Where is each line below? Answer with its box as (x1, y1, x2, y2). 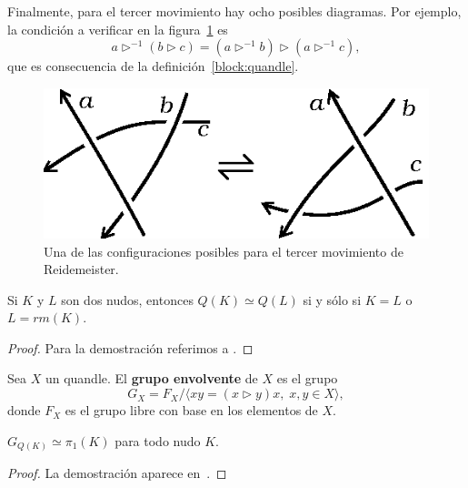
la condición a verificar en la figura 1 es (7, 19, 228, 38)
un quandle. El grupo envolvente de (45, 369, 258, 388)
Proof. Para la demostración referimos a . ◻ (7, 338, 254, 357)
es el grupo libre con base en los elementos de (65, 401, 318, 420)
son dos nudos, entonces (61, 290, 194, 309)
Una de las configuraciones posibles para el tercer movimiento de (44, 241, 403, 260)
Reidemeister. (44, 259, 119, 279)
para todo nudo (115, 431, 201, 450)
